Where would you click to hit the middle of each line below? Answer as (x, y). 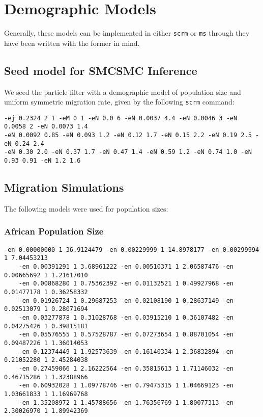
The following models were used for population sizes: (86, 208)
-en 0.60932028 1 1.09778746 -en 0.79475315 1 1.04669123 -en (126, 386)
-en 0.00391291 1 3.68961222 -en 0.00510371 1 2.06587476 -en (126, 267)
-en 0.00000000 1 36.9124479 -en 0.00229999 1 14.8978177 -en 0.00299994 (132, 250)
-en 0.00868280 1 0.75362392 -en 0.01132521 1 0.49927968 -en (126, 284)
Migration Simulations (64, 187)
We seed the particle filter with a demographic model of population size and (123, 92)
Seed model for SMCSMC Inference (101, 70)
